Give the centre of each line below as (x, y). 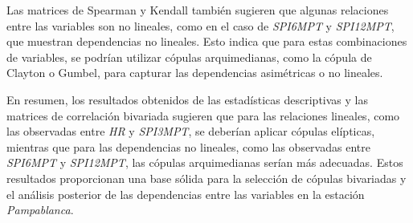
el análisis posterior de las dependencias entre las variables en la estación (186, 194)
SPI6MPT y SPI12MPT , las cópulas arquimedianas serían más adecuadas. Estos (205, 162)
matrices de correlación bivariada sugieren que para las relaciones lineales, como (203, 115)
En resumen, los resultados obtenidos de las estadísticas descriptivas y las (187, 99)
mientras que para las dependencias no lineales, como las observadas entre (188, 146)
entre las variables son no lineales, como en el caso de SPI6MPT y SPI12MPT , (200, 25)
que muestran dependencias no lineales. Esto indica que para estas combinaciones (207, 41)
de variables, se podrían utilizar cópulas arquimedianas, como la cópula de (189, 57)
